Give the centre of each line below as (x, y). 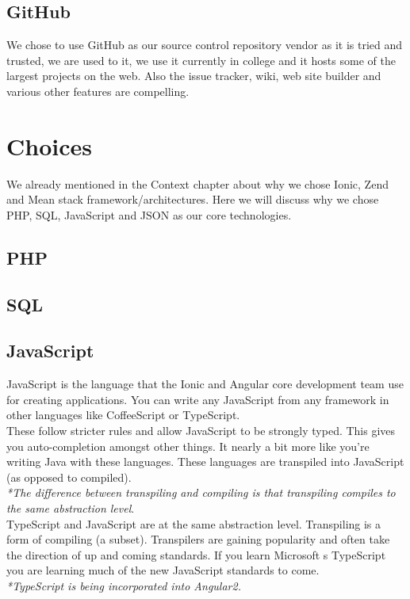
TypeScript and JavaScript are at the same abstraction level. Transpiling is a (194, 523)
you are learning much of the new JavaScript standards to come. (163, 570)
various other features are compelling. (98, 91)
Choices (49, 145)
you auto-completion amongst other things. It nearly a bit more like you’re (188, 446)
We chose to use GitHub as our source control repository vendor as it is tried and (205, 45)
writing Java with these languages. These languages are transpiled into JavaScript (205, 462)
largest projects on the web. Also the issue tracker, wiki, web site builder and (194, 76)
